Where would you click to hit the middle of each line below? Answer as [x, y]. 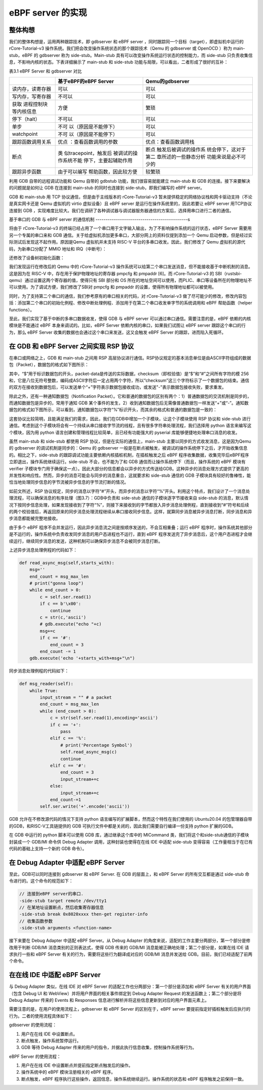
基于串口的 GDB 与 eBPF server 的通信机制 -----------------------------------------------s [99, 219]
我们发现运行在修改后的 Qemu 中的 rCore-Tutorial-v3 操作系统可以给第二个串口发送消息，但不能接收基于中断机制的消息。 [131, 267]
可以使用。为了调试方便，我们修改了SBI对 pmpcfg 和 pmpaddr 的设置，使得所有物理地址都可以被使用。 [113, 287]
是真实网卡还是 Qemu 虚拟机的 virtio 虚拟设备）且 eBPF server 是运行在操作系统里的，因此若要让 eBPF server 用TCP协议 [130, 204]
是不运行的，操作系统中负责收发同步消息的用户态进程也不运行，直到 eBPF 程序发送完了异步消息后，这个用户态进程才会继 [131, 534]
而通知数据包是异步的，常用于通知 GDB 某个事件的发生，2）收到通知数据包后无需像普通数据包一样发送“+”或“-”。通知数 [129, 403]
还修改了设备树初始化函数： [37, 258]
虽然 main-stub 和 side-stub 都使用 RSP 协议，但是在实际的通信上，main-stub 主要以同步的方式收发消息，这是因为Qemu [130, 441]
